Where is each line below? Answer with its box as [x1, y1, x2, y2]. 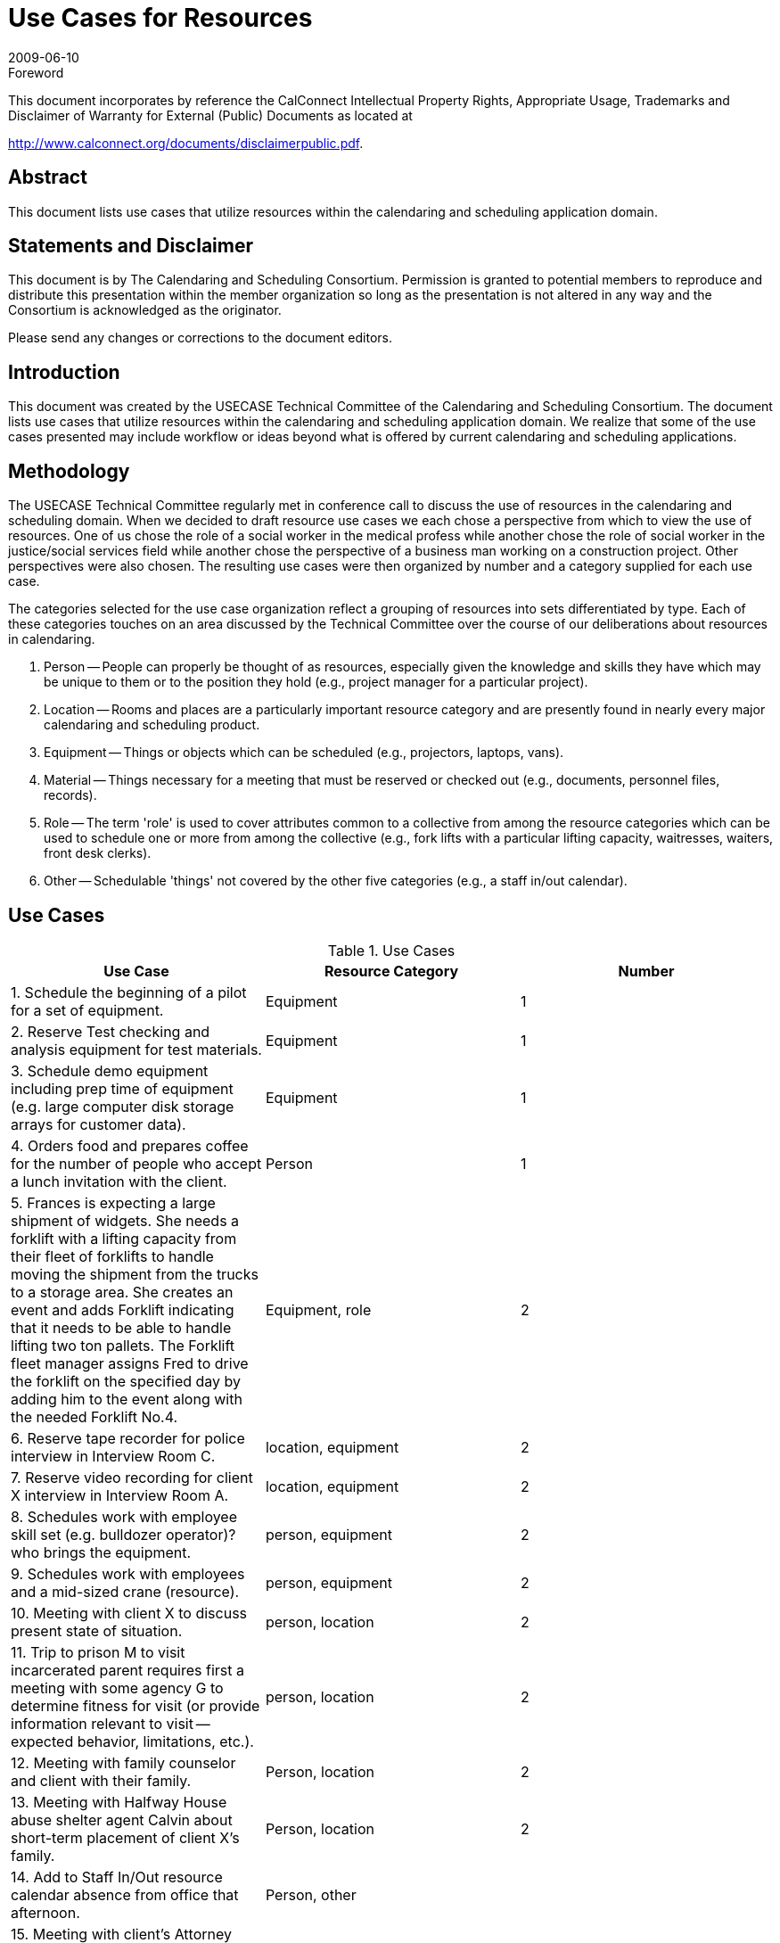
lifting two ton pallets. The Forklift [11, 1336, 235, 1354]
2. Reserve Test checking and [11, 1022, 210, 1041]
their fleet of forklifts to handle [11, 1247, 214, 1265]
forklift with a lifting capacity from [11, 1229, 237, 1247]
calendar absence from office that [11, 1885, 239, 1904]
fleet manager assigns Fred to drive [11, 1354, 249, 1372]
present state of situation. [11, 1621, 183, 1640]
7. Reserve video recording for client [11, 1468, 253, 1486]
